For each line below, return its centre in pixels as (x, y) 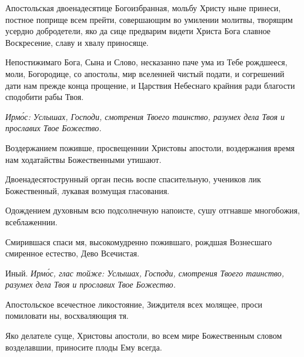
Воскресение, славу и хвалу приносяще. (77, 42)
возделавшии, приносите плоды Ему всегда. (84, 347)
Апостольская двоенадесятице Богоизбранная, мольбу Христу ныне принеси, (143, 8)
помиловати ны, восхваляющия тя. (67, 316)
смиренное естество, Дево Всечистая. (72, 253)
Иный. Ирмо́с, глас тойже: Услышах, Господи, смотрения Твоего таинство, (145, 273)
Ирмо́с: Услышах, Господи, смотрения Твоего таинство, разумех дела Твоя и (145, 116)
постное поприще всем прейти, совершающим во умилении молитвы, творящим (149, 19)
